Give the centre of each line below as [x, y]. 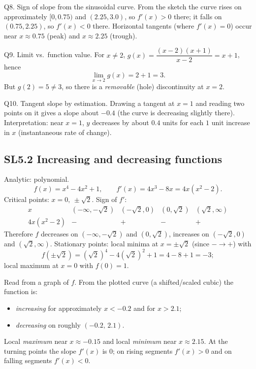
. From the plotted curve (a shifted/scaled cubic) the [154, 282]
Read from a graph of [36, 282]
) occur [241, 26]
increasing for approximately [59, 308]
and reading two [220, 103]
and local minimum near [140, 341]
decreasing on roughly [48, 324]
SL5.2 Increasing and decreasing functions [113, 158]
